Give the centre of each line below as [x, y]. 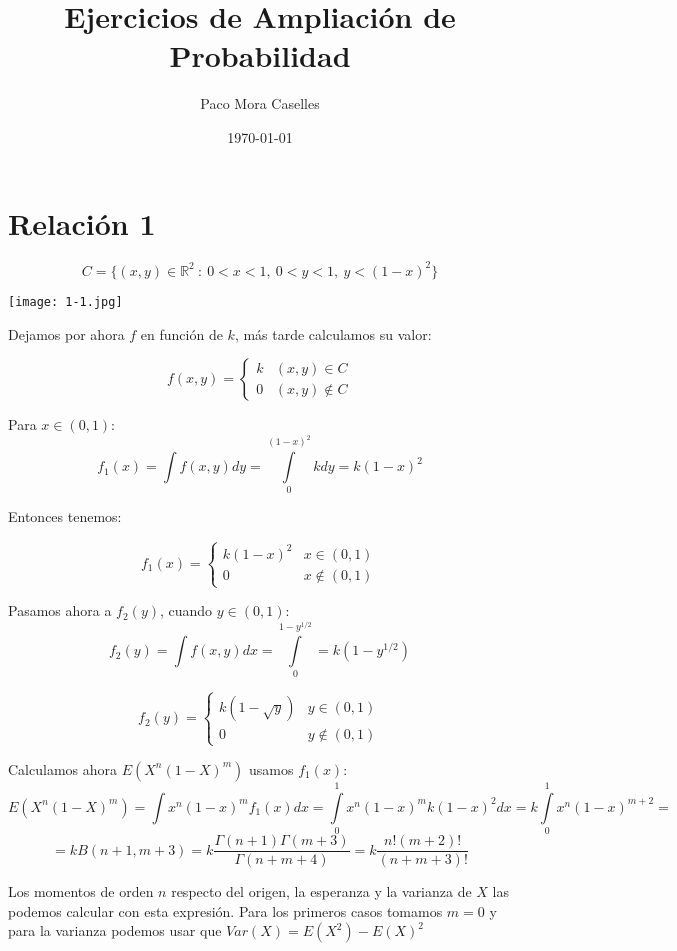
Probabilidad [260, 55]
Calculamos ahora [63, 768]
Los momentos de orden [81, 891]
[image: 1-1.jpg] [65, 301]
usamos [271, 768]
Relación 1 [82, 222]
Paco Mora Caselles [260, 103]
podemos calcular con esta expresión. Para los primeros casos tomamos [225, 910]
